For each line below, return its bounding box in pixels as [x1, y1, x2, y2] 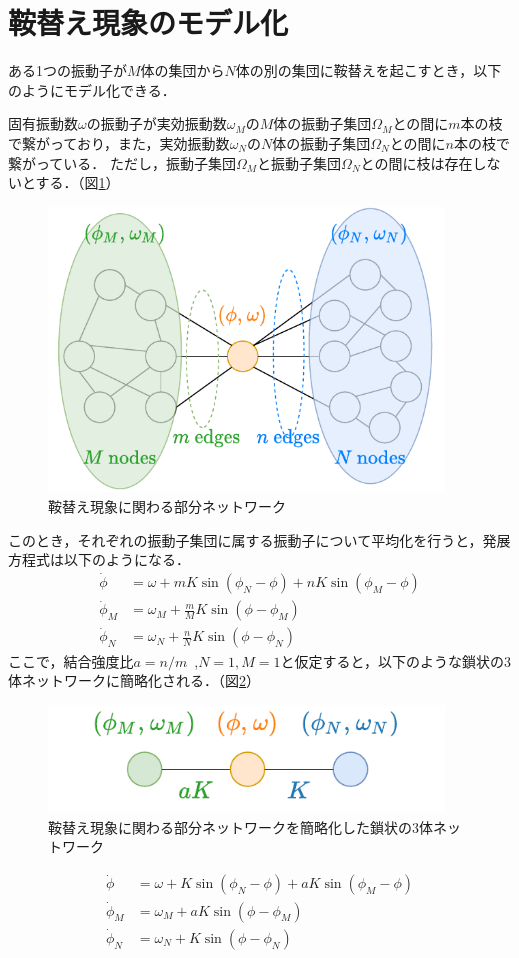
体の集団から [140, 60, 225, 81]
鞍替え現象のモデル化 [8, 2, 289, 43]
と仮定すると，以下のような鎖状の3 [280, 650, 511, 671]
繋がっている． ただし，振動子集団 [8, 152, 236, 173]
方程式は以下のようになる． [8, 549, 190, 570]
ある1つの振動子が [8, 60, 127, 81]
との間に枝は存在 [360, 152, 473, 173]
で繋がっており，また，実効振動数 [8, 132, 230, 153]
